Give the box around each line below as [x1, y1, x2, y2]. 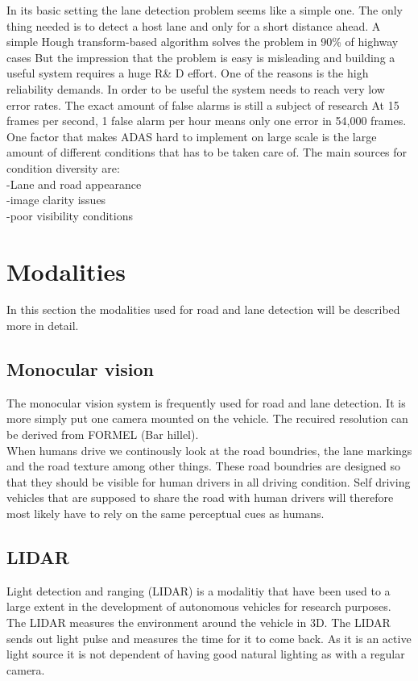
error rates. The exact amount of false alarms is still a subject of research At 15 [6, 96, 399, 113]
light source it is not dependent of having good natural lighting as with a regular [6, 645, 405, 662]
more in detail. [6, 317, 79, 334]
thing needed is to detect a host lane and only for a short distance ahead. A [6, 17, 381, 34]
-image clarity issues [6, 191, 106, 208]
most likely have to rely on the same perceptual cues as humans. [6, 504, 325, 521]
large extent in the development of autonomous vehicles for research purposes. [6, 598, 391, 615]
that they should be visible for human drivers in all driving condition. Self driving [6, 473, 411, 490]
